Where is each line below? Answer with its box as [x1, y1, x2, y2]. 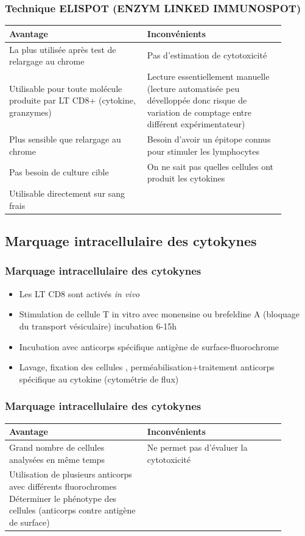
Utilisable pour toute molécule [9, 82, 122, 94]
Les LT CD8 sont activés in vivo [19, 287, 140, 300]
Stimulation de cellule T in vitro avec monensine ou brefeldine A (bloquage [19, 308, 300, 320]
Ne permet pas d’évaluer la [147, 440, 248, 453]
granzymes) [9, 105, 52, 118]
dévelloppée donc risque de [147, 94, 247, 107]
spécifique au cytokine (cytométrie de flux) [19, 372, 179, 385]
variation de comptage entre [147, 105, 251, 118]
